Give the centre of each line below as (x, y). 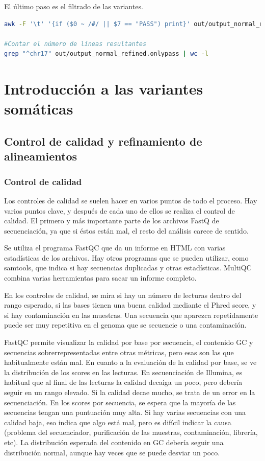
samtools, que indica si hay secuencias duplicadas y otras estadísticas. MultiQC (128, 268)
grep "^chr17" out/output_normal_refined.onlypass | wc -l (106, 54)
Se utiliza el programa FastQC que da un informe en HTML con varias (115, 248)
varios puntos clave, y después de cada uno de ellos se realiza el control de (120, 210)
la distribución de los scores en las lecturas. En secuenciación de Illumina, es (123, 372)
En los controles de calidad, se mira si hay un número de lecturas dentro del (123, 295)
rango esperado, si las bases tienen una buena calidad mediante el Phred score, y (130, 305)
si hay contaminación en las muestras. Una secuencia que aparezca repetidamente (131, 315)
